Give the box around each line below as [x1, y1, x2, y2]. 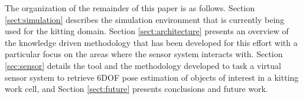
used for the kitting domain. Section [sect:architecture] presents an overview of [5, 25, 289, 37]
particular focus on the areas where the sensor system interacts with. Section [5, 48, 283, 60]
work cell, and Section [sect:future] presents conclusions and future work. [5, 82, 268, 95]
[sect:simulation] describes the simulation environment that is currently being [5, 13, 285, 25]
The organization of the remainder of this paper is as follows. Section [5, 2, 255, 14]
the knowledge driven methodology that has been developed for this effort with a [5, 36, 298, 48]
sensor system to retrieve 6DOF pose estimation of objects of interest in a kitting [5, 71, 299, 83]
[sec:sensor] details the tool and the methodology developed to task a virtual [5, 59, 281, 71]
